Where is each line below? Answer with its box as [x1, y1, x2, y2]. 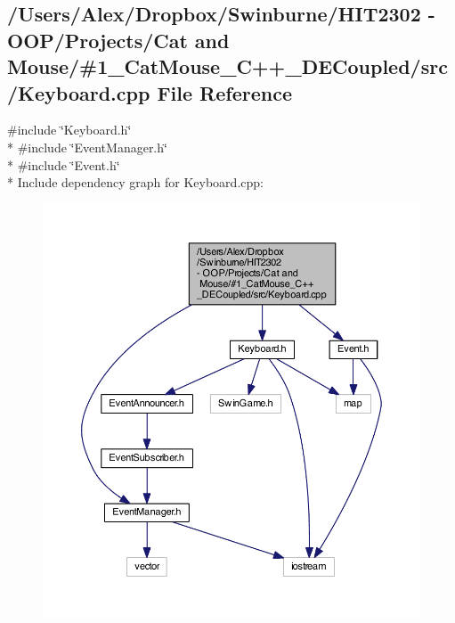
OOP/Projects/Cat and [7, 26, 230, 53]
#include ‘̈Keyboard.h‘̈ [7, 120, 132, 139]
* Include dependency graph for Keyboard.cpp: [7, 173, 264, 192]
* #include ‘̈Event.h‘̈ [7, 155, 120, 174]
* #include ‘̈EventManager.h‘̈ [7, 137, 167, 156]
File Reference [157, 78, 292, 106]
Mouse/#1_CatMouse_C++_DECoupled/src [7, 53, 448, 80]
